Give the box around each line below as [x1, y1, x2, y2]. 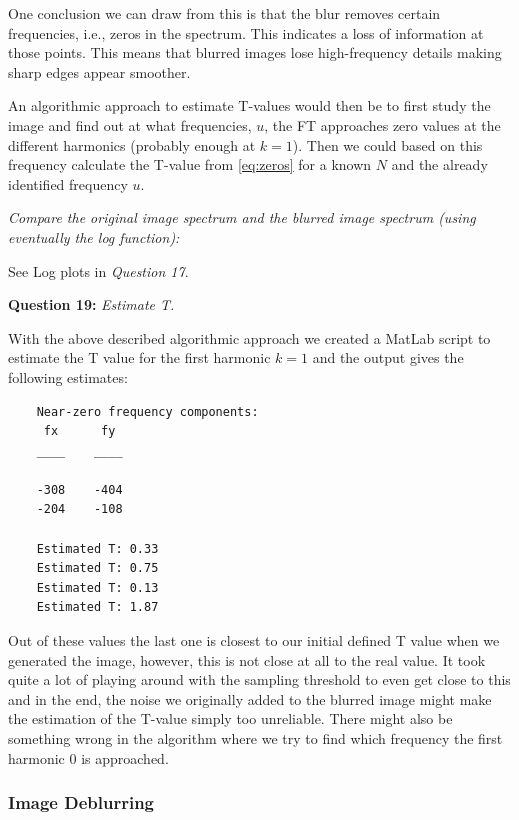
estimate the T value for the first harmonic [8, 347, 271, 368]
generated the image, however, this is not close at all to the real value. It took [8, 649, 486, 670]
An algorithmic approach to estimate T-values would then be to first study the [8, 95, 491, 116]
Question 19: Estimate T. [8, 294, 175, 315]
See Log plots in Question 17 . [8, 260, 189, 281]
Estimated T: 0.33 [36, 541, 159, 556]
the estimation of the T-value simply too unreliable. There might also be [8, 708, 453, 729]
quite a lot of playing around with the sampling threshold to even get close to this [8, 669, 511, 690]
